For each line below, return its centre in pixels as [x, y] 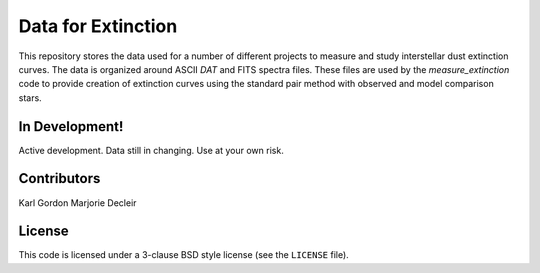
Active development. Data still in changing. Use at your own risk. [151, 150]
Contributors [59, 178]
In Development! [71, 126]
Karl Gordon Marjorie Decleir [77, 202]
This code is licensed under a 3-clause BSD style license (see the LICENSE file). [183, 255]
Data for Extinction [98, 26]
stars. [30, 97]
